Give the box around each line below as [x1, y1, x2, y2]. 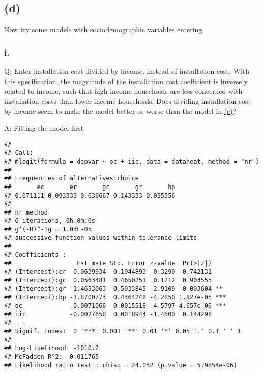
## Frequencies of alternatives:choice [4, 175, 139, 182]
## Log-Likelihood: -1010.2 [4, 344, 99, 352]
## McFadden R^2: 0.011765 [4, 353, 99, 360]
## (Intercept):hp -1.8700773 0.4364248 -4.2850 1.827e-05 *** [4, 294, 226, 301]
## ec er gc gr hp [4, 183, 176, 191]
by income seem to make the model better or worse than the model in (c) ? [4, 105, 237, 116]
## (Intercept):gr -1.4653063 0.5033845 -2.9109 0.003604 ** [4, 285, 223, 292]
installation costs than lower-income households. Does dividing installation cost [4, 95, 251, 106]
